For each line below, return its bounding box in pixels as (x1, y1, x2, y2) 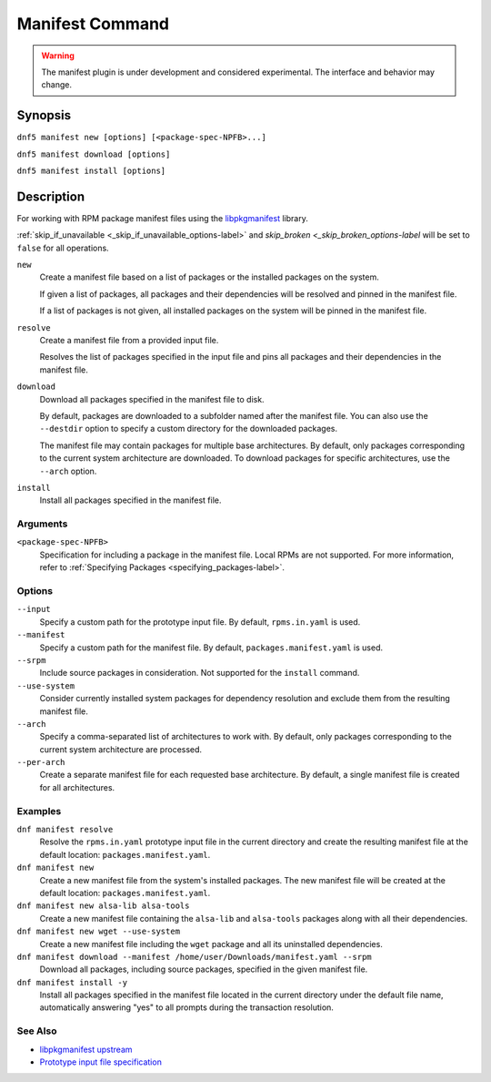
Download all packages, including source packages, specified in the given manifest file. (39, 964, 368, 975)
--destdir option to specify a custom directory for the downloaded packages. (39, 424, 338, 434)
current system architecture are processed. (39, 743, 203, 755)
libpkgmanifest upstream (39, 1044, 133, 1055)
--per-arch (16, 757, 65, 768)
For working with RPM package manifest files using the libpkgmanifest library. (16, 212, 308, 223)
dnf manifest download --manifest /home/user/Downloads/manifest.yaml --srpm (16, 952, 372, 962)
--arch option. (39, 465, 97, 476)
